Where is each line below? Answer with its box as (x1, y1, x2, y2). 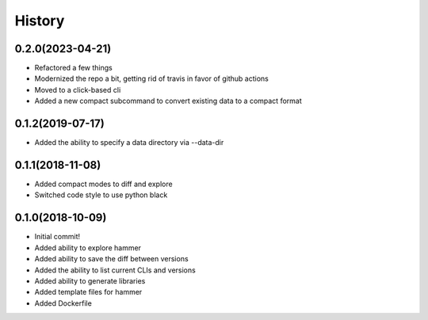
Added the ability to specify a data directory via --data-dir (34, 138, 224, 147)
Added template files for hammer (34, 288, 143, 297)
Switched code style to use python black (34, 190, 168, 200)
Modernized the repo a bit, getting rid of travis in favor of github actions (34, 74, 269, 83)
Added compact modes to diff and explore (34, 179, 174, 189)
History (14, 12, 65, 29)
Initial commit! (34, 232, 81, 242)
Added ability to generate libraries (34, 276, 146, 285)
